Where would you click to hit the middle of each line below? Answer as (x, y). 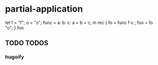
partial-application (44, 9)
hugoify (15, 57)
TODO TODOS (27, 43)
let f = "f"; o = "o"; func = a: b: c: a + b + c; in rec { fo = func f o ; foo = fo (79, 22)
